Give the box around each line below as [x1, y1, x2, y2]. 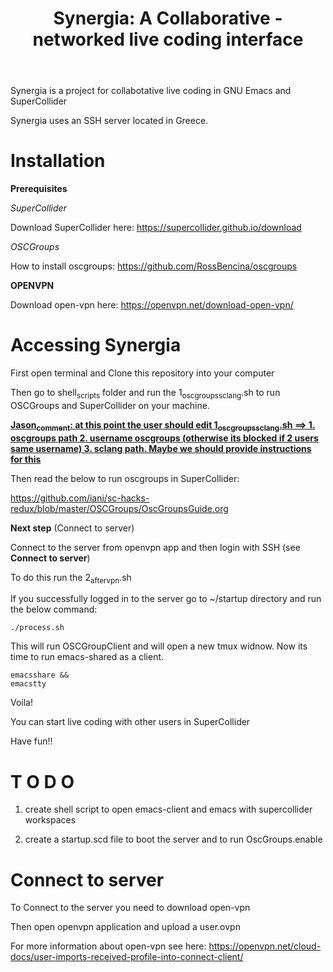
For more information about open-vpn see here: [10, 940, 207, 952]
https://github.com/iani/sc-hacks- [10, 492, 150, 504]
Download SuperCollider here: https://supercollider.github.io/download [10, 222, 302, 234]
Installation [10, 150, 106, 172]
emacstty [10, 679, 47, 689]
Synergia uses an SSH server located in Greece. [10, 115, 209, 127]
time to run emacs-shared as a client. [10, 651, 165, 663]
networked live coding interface [32, 28, 304, 51]
